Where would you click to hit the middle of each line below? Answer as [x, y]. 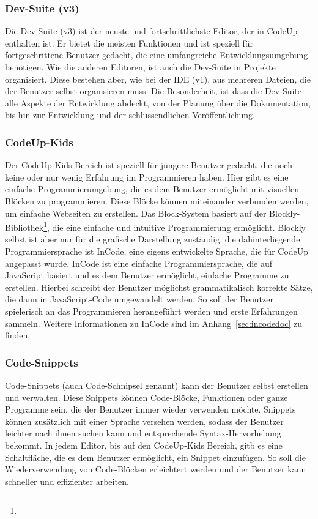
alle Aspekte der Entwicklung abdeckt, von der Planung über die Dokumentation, [158, 103]
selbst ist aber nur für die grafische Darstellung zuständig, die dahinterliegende [153, 239]
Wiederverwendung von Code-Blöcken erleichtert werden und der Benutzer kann [156, 469]
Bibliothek [24, 227]
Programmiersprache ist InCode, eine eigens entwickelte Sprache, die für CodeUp [157, 251]
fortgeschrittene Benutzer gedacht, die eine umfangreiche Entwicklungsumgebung [157, 55]
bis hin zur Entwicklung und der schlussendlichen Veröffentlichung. [130, 115]
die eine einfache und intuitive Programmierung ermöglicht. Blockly [179, 227]
